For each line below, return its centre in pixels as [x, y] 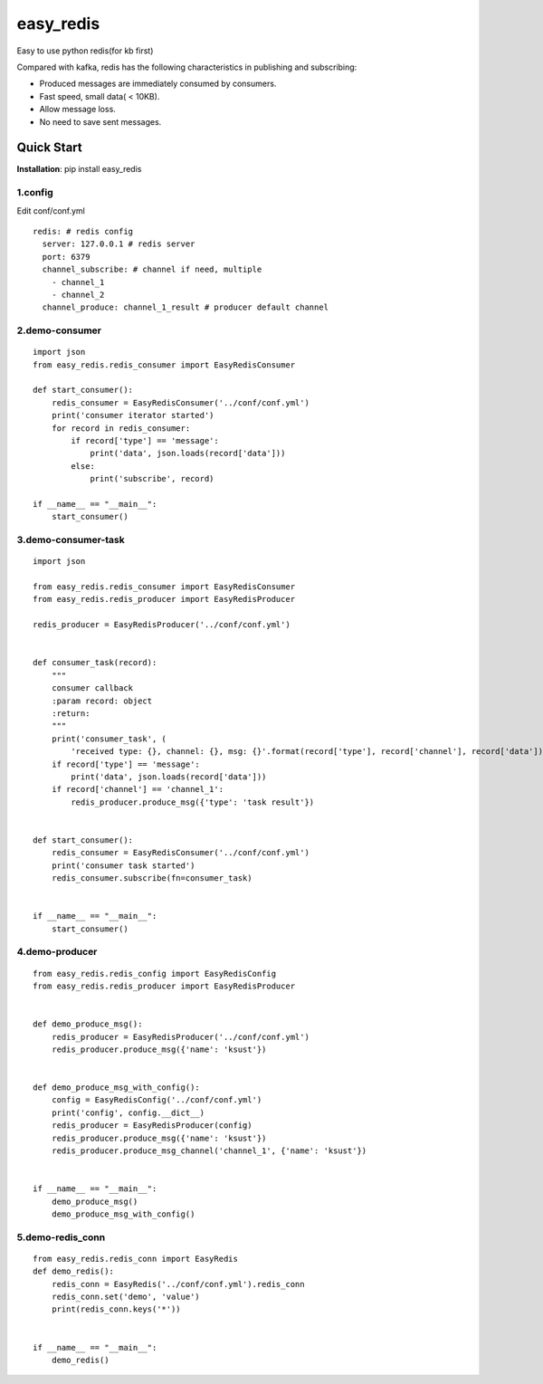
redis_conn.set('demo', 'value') [126, 1297]
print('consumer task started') [123, 865]
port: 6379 [66, 257]
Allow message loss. [78, 110]
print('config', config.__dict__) [128, 1112]
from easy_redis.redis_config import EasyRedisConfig [154, 974]
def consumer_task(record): [95, 663]
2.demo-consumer [59, 330]
